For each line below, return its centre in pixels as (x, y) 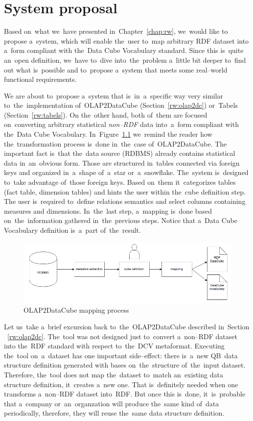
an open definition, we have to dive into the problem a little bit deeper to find (125, 60)
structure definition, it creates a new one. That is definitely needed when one (121, 384)
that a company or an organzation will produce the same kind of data (112, 403)
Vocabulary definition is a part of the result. (72, 230)
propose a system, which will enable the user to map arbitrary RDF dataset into (126, 40)
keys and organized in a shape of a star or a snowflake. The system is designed (126, 172)
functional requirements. (40, 79)
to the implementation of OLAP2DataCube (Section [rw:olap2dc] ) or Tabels (121, 105)
